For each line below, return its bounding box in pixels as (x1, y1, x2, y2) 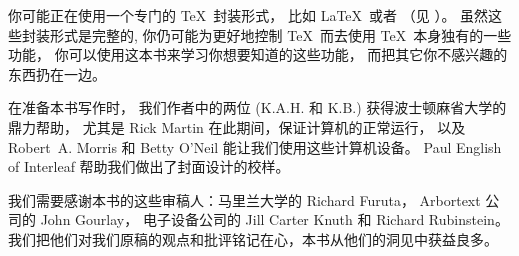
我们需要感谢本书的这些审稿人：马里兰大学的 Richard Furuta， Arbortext (8, 189, 481, 210)
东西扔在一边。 (8, 63, 106, 84)
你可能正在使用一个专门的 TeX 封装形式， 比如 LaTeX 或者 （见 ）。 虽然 (8, 5, 489, 25)
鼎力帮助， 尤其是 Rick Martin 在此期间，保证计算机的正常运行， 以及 (8, 116, 466, 137)
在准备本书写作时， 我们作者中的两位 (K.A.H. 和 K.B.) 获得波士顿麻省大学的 (8, 97, 507, 118)
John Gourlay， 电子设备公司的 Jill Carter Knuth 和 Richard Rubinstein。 (40, 209, 509, 230)
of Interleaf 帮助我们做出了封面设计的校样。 (8, 156, 290, 177)
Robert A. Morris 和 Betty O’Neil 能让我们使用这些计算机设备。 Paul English (8, 136, 502, 157)
